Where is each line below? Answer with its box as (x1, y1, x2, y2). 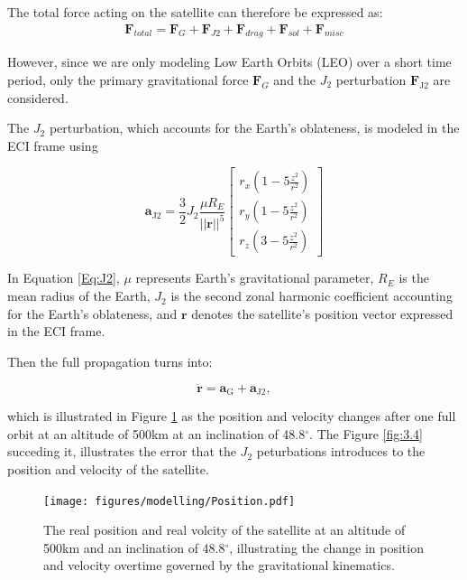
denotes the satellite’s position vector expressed (191, 304, 453, 323)
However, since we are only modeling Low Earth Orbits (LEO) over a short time (7, 52, 452, 71)
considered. (7, 88, 69, 107)
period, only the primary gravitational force (7, 70, 249, 89)
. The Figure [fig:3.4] (309, 424, 423, 443)
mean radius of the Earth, (7, 286, 151, 305)
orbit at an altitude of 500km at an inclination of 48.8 (7, 424, 306, 443)
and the (273, 70, 316, 89)
